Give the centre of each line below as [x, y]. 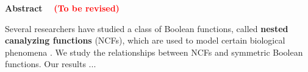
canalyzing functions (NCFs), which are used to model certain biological [145, 40]
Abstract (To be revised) [62, 8]
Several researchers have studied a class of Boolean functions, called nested [147, 28]
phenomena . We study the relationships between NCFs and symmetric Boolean [154, 52]
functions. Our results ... [51, 64]
